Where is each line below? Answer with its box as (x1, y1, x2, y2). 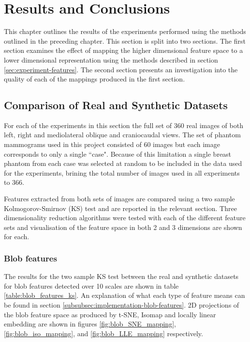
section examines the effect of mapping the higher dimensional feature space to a (4, 45, 243, 55)
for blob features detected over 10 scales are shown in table (4, 280, 179, 291)
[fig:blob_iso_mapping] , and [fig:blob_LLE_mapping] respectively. (4, 328, 203, 338)
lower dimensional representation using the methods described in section (4, 54, 218, 65)
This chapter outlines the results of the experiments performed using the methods (4, 26, 246, 36)
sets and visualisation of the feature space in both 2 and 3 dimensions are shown (4, 222, 242, 232)
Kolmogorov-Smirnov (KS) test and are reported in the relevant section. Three (4, 203, 237, 213)
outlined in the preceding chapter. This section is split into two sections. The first (4, 35, 246, 46)
